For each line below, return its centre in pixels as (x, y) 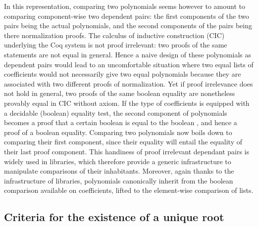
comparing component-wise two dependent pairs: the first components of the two (127, 16)
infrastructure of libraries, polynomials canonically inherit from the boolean (119, 180)
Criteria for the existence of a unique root (114, 217)
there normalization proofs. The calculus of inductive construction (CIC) (114, 35)
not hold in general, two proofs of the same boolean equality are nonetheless (120, 93)
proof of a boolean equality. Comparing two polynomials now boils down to (118, 132)
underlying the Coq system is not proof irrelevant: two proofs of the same (116, 45)
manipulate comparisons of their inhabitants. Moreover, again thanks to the (119, 171)
